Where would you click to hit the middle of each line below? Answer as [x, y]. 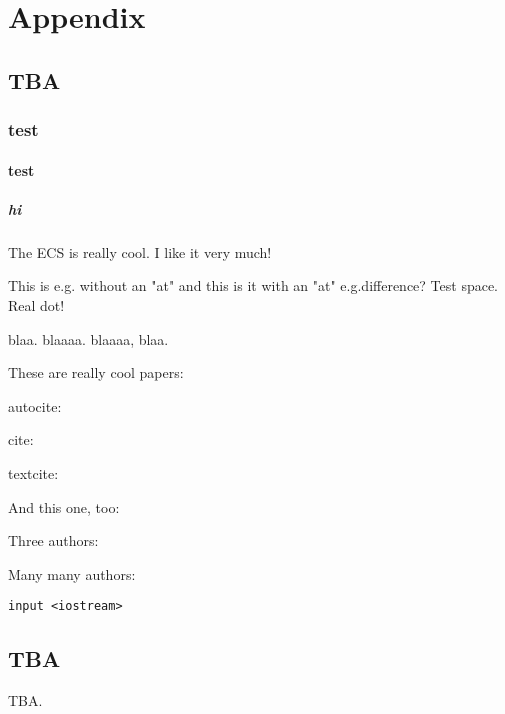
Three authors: [53, 540]
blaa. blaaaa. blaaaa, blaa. [88, 338]
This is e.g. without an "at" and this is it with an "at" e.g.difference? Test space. [253, 285]
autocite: [35, 405]
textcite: [33, 472]
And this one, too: [64, 506]
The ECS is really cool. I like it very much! [140, 251]
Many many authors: [72, 573]
